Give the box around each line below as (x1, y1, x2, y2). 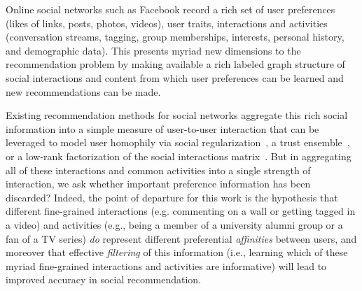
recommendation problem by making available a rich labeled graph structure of (6, 57, 345, 71)
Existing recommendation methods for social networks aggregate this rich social (6, 108, 348, 122)
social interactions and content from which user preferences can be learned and (6, 70, 344, 85)
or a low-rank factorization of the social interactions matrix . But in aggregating (6, 148, 351, 163)
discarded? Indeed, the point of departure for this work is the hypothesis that (6, 190, 338, 204)
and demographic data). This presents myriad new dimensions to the (6, 43, 301, 57)
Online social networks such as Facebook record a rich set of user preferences (6, 2, 335, 16)
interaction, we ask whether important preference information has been (6, 176, 311, 191)
